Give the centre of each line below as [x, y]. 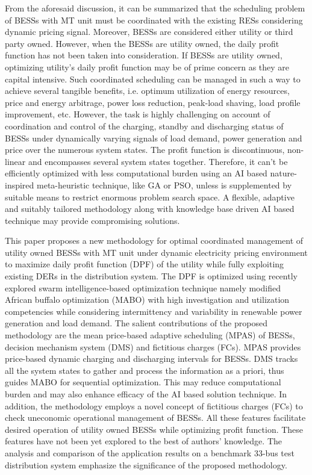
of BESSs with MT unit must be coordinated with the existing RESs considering [154, 20]
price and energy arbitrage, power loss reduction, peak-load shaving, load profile [153, 102]
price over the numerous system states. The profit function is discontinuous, [145, 150]
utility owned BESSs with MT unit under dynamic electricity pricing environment [156, 252]
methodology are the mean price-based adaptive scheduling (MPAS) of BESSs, [150, 335]
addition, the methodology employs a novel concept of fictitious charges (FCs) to [154, 405]
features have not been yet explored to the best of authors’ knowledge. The [143, 441]
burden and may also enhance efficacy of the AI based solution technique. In [146, 394]
